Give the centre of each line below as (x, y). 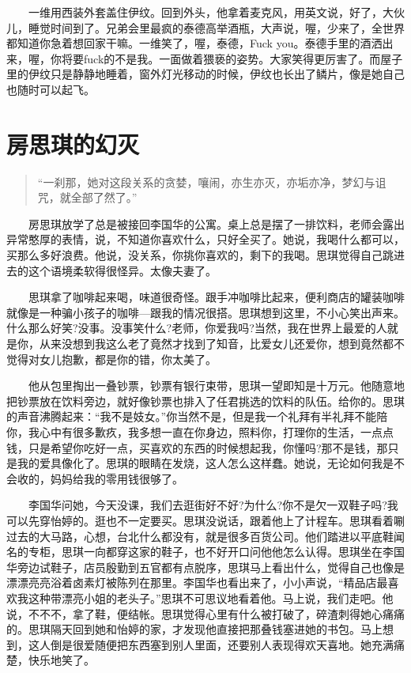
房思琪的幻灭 (73, 144)
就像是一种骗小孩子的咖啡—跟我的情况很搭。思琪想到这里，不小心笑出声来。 (205, 312)
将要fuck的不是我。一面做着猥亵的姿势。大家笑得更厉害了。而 (221, 58)
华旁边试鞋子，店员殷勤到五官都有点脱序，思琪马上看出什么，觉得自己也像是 (205, 567)
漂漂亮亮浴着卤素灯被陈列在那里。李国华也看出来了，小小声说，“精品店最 (197, 582)
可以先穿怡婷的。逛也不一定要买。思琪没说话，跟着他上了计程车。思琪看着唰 (205, 520)
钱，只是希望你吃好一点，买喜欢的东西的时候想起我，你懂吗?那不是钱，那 (197, 447)
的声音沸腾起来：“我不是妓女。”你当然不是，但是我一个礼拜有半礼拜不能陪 (197, 416)
